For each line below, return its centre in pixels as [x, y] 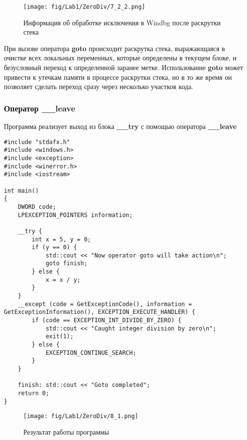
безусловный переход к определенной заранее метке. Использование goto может [123, 67]
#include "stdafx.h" [37, 142]
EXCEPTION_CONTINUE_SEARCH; [91, 353]
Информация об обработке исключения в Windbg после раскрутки [122, 22]
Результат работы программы [66, 431]
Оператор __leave [40, 108]
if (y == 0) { [54, 247]
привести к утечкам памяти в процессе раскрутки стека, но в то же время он [118, 77]
